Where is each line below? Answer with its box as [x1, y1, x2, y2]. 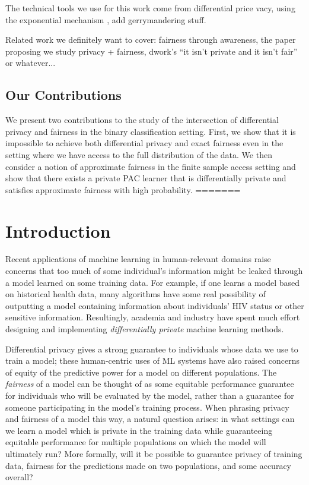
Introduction [5, 218, 111, 242]
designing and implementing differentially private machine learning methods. [5, 323, 284, 335]
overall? [5, 471, 33, 483]
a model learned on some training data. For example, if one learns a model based [5, 276, 300, 288]
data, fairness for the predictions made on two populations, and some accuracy [5, 459, 291, 471]
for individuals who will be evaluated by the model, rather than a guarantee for [5, 389, 294, 401]
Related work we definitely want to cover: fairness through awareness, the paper [5, 33, 296, 46]
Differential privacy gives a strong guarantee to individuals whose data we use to [5, 342, 298, 355]
